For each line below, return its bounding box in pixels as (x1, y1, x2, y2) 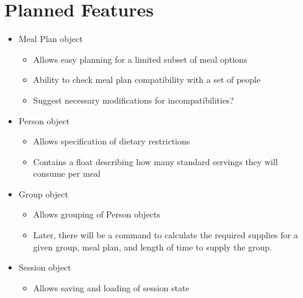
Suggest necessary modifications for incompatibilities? (33, 93, 234, 106)
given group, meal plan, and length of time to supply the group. (33, 240, 273, 253)
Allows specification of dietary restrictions (33, 135, 190, 147)
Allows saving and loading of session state (33, 281, 190, 294)
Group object (18, 187, 68, 200)
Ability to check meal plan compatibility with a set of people (33, 73, 261, 86)
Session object (18, 261, 71, 274)
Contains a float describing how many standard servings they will (33, 155, 278, 168)
